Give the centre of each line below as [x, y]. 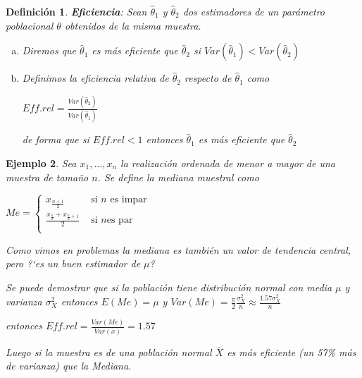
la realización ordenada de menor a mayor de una [228, 163]
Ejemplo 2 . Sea [41, 163]
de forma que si [56, 139]
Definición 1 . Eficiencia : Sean [76, 11]
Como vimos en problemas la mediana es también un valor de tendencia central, [179, 249]
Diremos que [49, 50]
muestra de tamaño [47, 177]
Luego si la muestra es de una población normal [109, 352]
